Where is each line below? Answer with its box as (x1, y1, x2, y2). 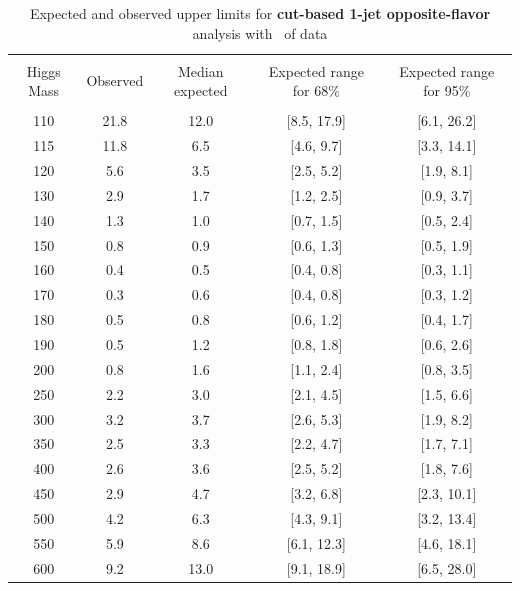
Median (177, 60, 224, 81)
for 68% (292, 80, 340, 101)
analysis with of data (192, 22, 328, 43)
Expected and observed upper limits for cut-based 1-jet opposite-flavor (29, 3, 491, 23)
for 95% (423, 80, 471, 101)
